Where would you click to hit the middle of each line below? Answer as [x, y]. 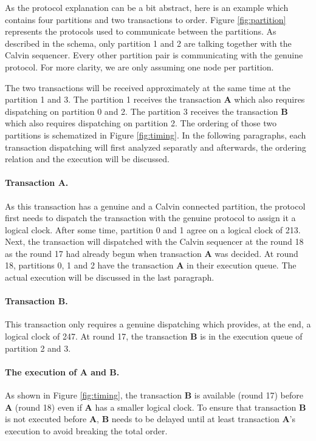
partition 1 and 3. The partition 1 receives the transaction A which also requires [155, 99]
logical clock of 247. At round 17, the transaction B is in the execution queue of [154, 336]
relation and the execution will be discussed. [87, 159]
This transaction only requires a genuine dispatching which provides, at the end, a [158, 324]
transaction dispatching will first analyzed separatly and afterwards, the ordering [156, 147]
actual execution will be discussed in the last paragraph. [110, 277]
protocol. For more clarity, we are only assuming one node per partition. [139, 67]
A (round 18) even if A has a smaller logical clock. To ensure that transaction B [156, 407]
